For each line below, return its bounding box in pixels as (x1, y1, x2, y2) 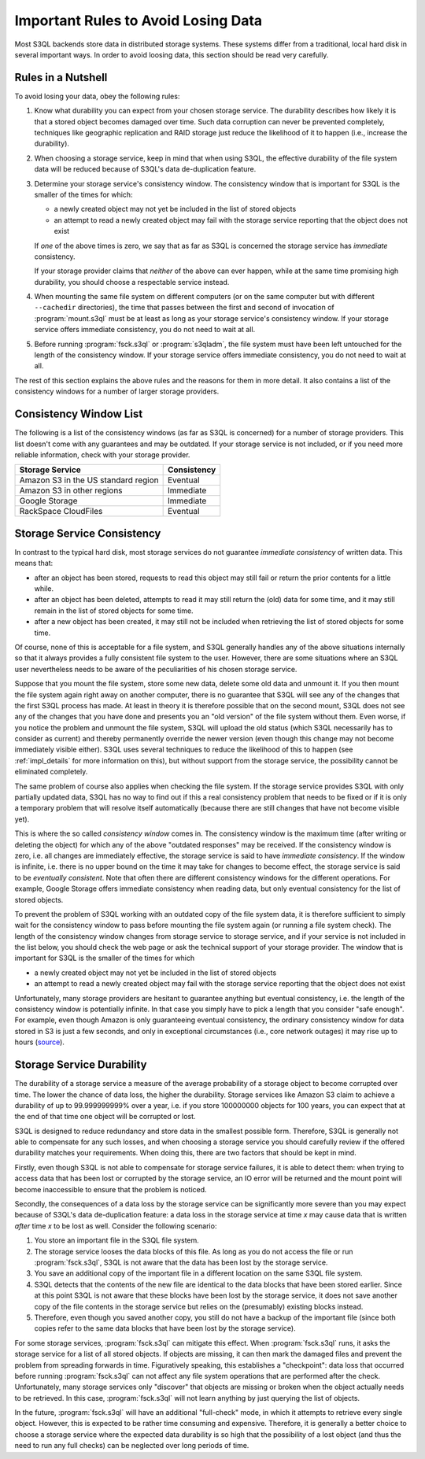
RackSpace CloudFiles (19, 506, 103, 517)
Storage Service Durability (14, 1058, 147, 1072)
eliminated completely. (14, 767, 88, 777)
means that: (14, 559, 54, 568)
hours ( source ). (14, 1037, 65, 1047)
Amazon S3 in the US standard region (19, 475, 159, 486)
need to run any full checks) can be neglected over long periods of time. (14, 1441, 249, 1450)
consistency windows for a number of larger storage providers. (14, 386, 220, 397)
